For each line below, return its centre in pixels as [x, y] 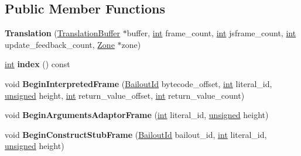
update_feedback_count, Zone [60, 44]
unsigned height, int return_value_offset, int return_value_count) [125, 95]
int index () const [37, 64]
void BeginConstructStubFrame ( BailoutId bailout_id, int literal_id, [136, 134]
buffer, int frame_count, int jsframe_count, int [211, 33]
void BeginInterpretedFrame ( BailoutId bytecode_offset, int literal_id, [138, 83]
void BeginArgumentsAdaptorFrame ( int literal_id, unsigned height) [137, 115]
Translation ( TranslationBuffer [63, 33]
